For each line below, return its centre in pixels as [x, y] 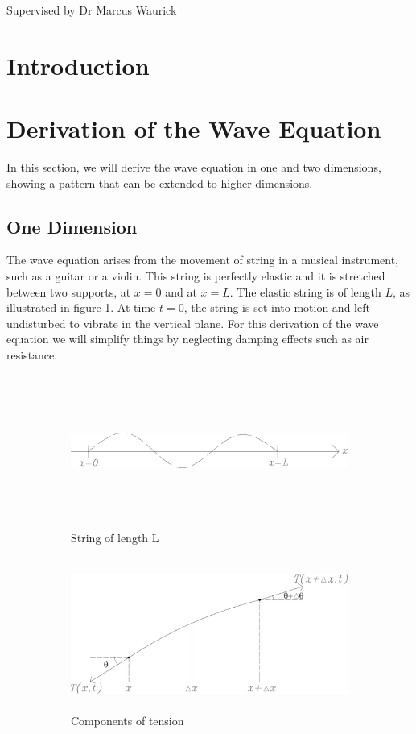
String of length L [115, 538]
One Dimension [72, 226]
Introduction [78, 65]
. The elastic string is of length [305, 291]
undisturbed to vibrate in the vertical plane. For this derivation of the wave [193, 323]
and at [181, 291]
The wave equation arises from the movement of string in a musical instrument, [202, 260]
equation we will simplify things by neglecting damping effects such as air [187, 339]
